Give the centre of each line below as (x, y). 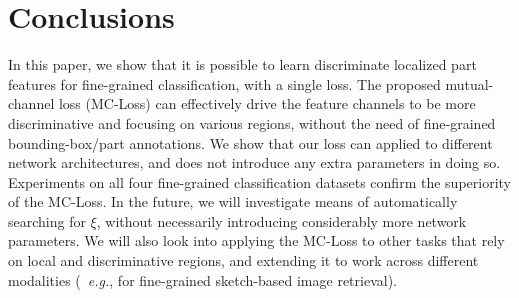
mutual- (469, 83)
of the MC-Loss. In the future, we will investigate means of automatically (233, 201)
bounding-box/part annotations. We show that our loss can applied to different (250, 142)
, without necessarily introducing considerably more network (281, 220)
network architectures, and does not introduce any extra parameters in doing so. (254, 162)
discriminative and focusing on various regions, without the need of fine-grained (252, 122)
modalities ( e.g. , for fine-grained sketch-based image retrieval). (202, 279)
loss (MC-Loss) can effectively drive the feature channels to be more (267, 103)
